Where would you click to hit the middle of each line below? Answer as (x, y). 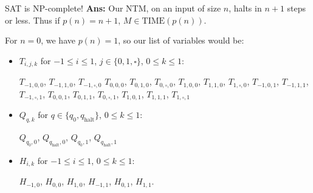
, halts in (245, 8)
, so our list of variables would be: (181, 40)
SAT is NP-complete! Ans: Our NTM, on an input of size (113, 8)
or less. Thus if (33, 20)
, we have (58, 40)
